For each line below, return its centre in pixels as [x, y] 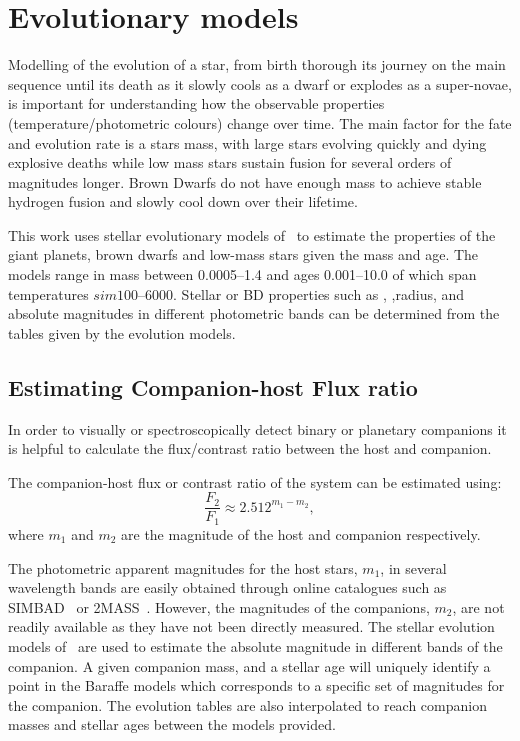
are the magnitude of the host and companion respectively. [301, 533]
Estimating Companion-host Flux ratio [213, 386]
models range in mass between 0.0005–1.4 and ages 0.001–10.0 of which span [242, 274]
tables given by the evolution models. [122, 332]
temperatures [48, 293]
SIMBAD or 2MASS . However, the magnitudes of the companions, [219, 606]
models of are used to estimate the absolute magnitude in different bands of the [255, 645]
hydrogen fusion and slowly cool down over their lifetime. [183, 201]
